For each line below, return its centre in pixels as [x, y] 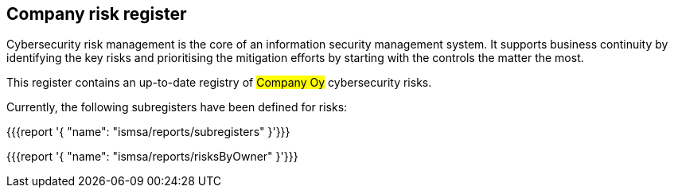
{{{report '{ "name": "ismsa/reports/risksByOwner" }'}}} [152, 157]
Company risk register [97, 14]
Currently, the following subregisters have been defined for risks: [177, 107]
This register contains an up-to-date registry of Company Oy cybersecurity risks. [219, 83]
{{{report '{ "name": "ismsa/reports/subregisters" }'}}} [148, 132]
